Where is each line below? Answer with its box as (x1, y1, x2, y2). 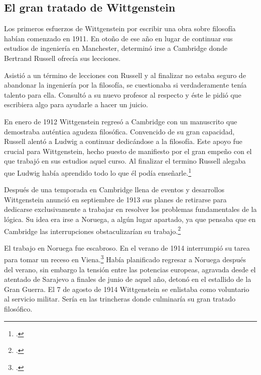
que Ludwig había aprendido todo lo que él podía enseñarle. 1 (4, 166, 191, 178)
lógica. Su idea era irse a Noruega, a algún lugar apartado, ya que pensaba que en (4, 213, 256, 224)
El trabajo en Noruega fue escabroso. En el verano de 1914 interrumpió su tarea (4, 242, 250, 253)
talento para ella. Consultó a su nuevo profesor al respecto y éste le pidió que (4, 89, 241, 100)
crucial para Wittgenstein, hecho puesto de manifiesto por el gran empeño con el (4, 145, 252, 156)
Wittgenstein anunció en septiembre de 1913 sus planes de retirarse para (4, 194, 227, 204)
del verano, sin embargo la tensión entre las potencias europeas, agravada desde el (4, 264, 256, 274)
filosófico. (4, 304, 33, 314)
